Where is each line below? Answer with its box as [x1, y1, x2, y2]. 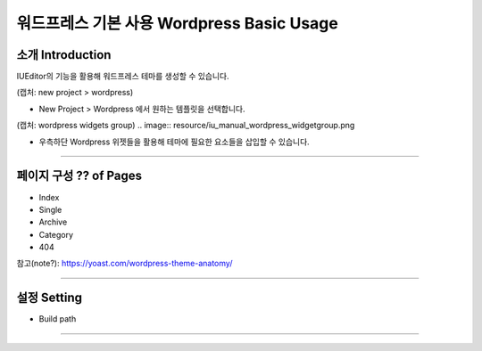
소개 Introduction [16, 47, 112, 62]
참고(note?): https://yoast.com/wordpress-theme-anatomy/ [16, 258, 233, 269]
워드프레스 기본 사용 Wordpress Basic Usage [16, 13, 338, 33]
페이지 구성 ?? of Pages [16, 168, 143, 184]
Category [38, 229, 74, 240]
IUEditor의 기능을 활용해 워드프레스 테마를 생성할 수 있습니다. [16, 71, 229, 82]
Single [38, 204, 62, 215]
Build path [38, 314, 77, 324]
